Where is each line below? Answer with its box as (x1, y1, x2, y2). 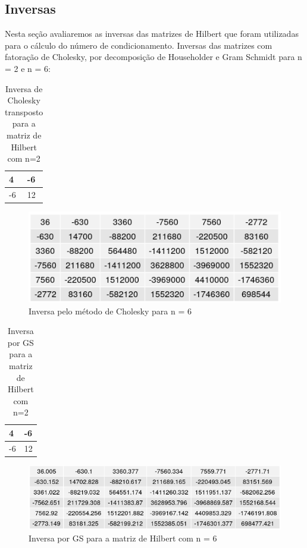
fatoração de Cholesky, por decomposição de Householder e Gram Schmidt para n (5, 51, 302, 63)
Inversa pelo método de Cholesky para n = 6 (29, 304, 192, 317)
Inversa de (5, 82, 43, 95)
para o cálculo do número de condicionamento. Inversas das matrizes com (5, 39, 272, 51)
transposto (5, 105, 43, 118)
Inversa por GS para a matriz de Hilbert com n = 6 (29, 531, 217, 544)
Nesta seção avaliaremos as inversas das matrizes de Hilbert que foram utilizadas (5, 27, 299, 40)
